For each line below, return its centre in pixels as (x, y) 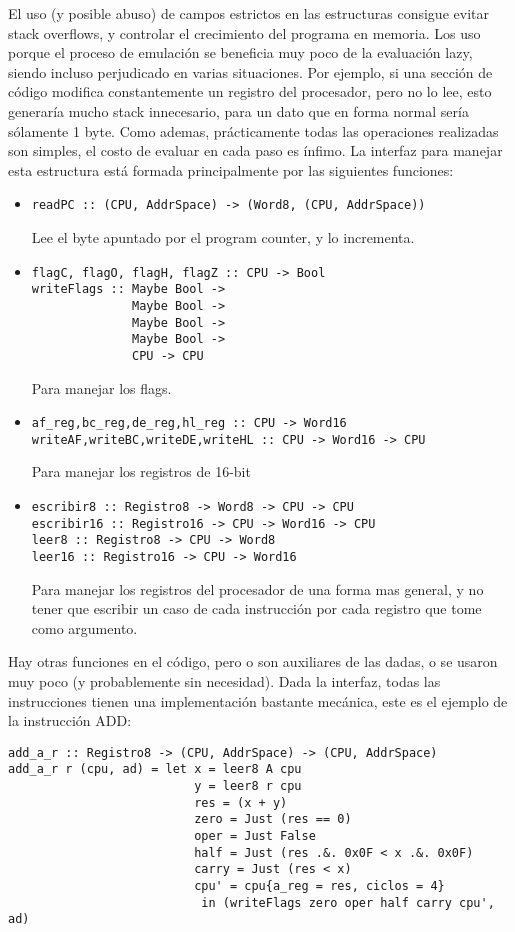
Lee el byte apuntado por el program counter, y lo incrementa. (223, 237)
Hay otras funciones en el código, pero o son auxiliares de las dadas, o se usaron (253, 661)
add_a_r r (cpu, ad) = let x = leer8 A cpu (155, 769)
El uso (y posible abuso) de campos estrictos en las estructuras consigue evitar (248, 13)
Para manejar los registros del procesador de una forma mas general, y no (257, 588)
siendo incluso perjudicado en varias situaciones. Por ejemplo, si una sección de (250, 71)
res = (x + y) (241, 802)
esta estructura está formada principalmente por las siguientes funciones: (231, 169)
